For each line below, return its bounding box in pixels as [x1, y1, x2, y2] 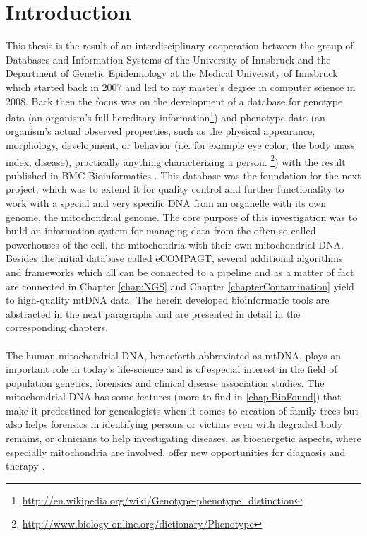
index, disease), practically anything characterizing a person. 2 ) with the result [6, 152, 346, 169]
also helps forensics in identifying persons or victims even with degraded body [6, 417, 343, 431]
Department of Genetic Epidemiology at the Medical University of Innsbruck [6, 66, 338, 81]
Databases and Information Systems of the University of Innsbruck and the [6, 52, 331, 66]
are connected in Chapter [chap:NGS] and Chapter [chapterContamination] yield [6, 278, 354, 293]
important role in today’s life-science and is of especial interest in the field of [6, 362, 337, 376]
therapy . [6, 458, 45, 473]
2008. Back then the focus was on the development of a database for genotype [6, 93, 343, 108]
